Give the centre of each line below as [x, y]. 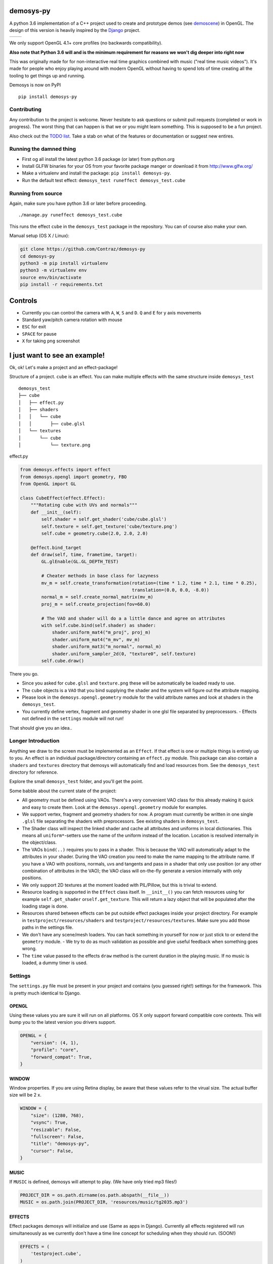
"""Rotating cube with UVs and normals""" [84, 505]
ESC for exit [34, 327]
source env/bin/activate [51, 277]
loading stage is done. [45, 906]
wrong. [29, 949]
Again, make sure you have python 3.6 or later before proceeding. [78, 204]
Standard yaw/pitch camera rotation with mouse [72, 320]
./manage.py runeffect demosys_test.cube [70, 215]
